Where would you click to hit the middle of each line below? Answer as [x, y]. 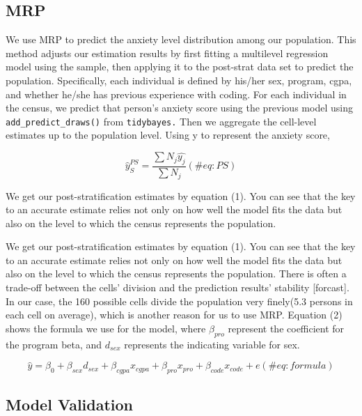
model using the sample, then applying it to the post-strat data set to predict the [180, 67]
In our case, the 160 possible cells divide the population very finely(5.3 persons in [179, 301]
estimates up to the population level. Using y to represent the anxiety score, [168, 135]
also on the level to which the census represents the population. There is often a [176, 274]
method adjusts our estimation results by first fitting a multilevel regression [167, 53]
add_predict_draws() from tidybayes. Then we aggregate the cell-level [161, 121]
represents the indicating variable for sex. [212, 344]
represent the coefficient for [286, 328]
